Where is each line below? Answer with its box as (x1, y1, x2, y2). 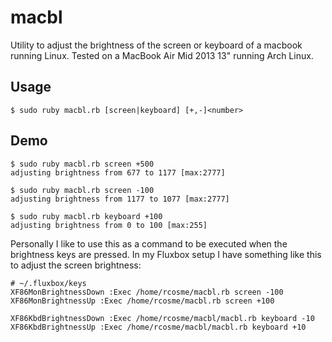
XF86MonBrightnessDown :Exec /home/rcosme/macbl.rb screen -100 (10, 287, 284, 297)
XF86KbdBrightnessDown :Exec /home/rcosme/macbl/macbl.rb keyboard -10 (10, 313, 315, 323)
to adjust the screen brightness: (10, 259, 142, 271)
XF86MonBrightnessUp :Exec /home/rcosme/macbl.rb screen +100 (10, 296, 275, 306)
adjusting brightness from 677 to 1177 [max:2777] (10, 167, 226, 178)
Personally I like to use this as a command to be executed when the (10, 237, 288, 250)
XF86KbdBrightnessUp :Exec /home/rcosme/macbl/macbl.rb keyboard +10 (10, 322, 307, 332)
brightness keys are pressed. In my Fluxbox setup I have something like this (10, 248, 322, 260)
